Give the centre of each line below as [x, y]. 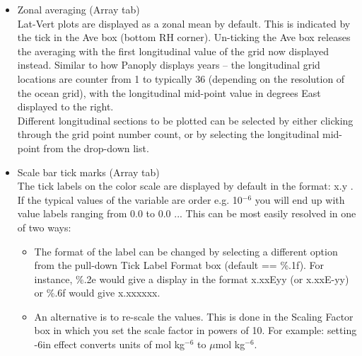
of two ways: [44, 227]
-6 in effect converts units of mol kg [110, 344]
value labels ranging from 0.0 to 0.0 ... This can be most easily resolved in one [187, 213]
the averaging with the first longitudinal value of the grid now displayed [173, 51]
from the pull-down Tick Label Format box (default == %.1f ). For [179, 265]
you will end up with [300, 199]
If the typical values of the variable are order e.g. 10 [130, 199]
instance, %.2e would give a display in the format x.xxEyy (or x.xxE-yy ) [192, 279]
